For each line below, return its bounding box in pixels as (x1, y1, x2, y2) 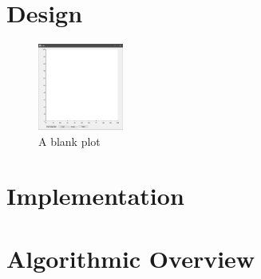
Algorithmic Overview (6, 242, 255, 274)
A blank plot (38, 132, 101, 149)
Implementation (6, 179, 184, 212)
